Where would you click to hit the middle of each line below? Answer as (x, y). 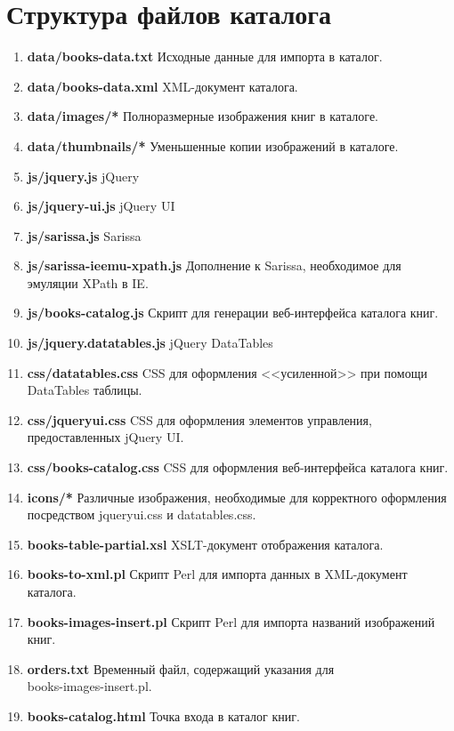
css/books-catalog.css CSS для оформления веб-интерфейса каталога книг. (238, 467)
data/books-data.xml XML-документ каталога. (162, 86)
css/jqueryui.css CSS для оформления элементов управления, (199, 419)
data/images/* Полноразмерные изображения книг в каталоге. (203, 116)
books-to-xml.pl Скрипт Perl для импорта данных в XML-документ (217, 574)
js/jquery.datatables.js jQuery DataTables (150, 343)
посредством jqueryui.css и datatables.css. (142, 514)
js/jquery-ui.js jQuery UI (101, 206)
